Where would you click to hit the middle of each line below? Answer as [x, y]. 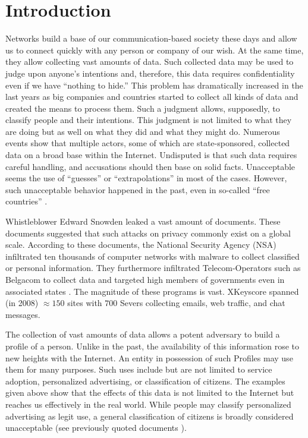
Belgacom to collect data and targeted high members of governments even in [145, 279]
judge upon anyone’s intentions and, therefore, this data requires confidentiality [150, 73]
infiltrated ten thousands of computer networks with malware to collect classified [153, 256]
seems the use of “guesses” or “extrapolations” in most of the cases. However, [146, 178]
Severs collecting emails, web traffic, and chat [202, 303]
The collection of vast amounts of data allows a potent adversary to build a [143, 334]
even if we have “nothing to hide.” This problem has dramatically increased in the [154, 85]
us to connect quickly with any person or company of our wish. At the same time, [155, 50]
